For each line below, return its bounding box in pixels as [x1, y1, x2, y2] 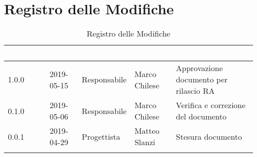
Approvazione [176, 62, 223, 74]
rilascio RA [176, 85, 215, 97]
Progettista [82, 130, 121, 142]
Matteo [134, 125, 160, 137]
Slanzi [134, 136, 155, 148]
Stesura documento [176, 130, 242, 142]
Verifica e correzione [176, 99, 246, 111]
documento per [176, 74, 228, 85]
